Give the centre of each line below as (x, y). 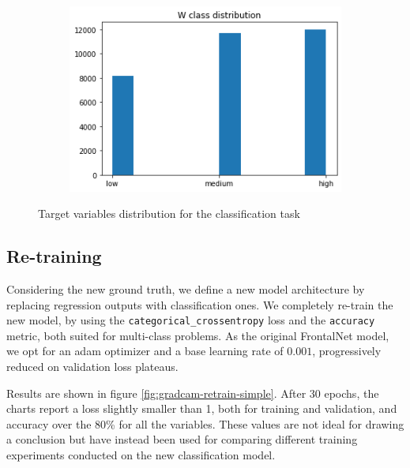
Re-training (54, 256)
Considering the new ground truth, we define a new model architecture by (186, 289)
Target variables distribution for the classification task (169, 213)
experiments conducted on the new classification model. (141, 455)
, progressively (347, 351)
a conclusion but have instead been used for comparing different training (182, 439)
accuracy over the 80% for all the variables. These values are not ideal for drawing (205, 423)
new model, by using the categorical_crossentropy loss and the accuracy (191, 320)
